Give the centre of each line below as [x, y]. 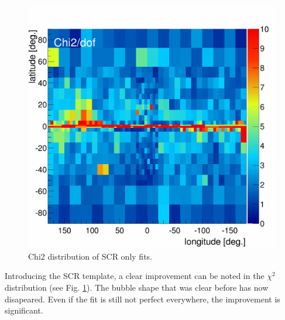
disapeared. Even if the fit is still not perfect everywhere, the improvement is [142, 299]
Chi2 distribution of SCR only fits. [90, 256]
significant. [24, 310]
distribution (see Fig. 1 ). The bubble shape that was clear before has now [137, 287]
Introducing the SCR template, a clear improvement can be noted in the [135, 276]
